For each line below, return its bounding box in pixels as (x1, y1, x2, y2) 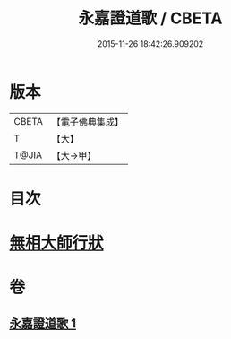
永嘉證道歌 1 (9, 316, 77, 331)
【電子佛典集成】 (51, 116, 124, 128)
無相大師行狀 (9, 233, 105, 254)
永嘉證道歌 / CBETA (78, 8, 223, 29)
